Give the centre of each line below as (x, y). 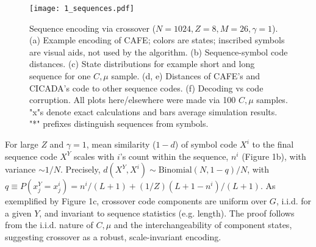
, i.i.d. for (294, 201)
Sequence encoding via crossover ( (93, 28)
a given (18, 213)
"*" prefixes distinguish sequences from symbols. (119, 123)
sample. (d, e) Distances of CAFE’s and (186, 76)
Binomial (175, 170)
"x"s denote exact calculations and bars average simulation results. (153, 111)
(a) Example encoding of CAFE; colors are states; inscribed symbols (157, 40)
